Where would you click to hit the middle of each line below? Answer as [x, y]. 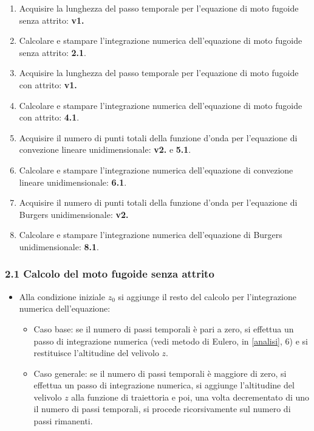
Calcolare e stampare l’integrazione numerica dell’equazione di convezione [156, 170]
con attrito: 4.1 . [49, 117]
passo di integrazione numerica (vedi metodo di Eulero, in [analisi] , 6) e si [171, 341]
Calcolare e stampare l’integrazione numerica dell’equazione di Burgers [151, 235]
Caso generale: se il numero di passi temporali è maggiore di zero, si [160, 373]
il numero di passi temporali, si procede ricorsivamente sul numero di [162, 409]
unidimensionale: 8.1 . [59, 246]
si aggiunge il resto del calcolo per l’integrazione [207, 296]
